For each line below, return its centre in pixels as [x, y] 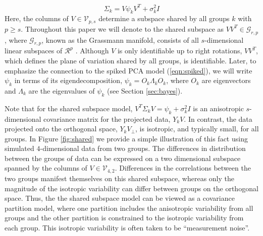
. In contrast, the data [218, 119]
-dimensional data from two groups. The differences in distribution [143, 148]
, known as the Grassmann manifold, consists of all [120, 40]
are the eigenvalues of [62, 90]
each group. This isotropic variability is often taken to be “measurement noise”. [127, 227]
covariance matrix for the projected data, [107, 119]
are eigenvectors [226, 80]
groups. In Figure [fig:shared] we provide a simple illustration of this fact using [126, 138]
